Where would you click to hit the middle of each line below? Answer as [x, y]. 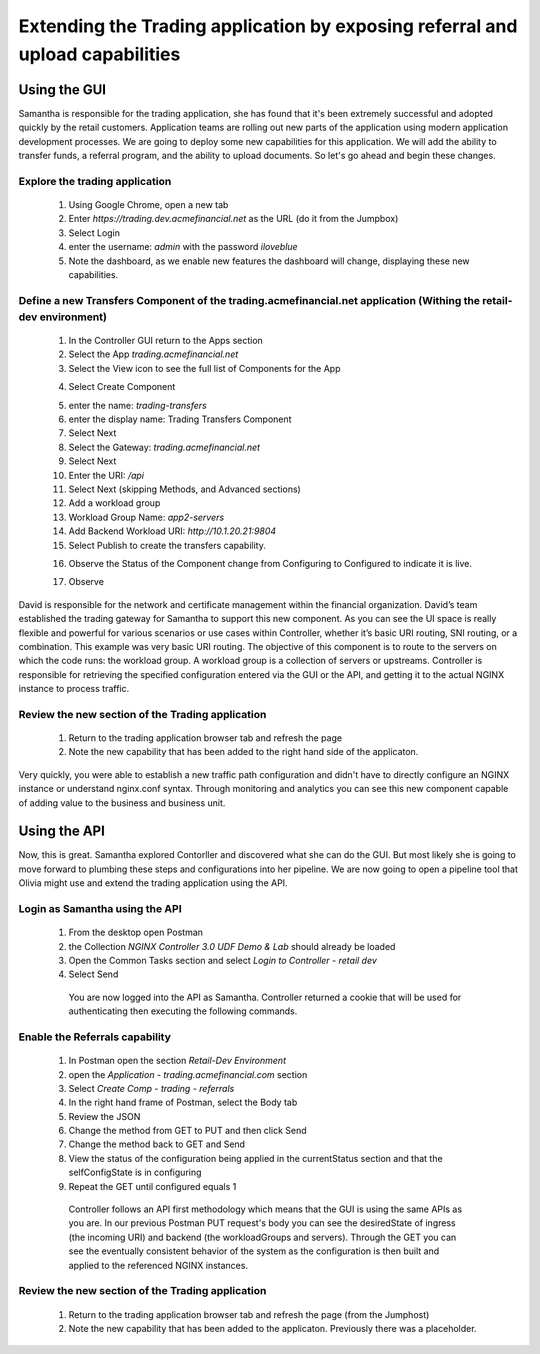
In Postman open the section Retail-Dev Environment [177, 1061]
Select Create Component [122, 387]
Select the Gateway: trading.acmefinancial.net [164, 447]
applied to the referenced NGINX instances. [158, 1265]
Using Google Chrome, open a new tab [148, 204]
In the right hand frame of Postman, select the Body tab [183, 1102]
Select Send [93, 974]
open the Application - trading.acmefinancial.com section [188, 1074]
